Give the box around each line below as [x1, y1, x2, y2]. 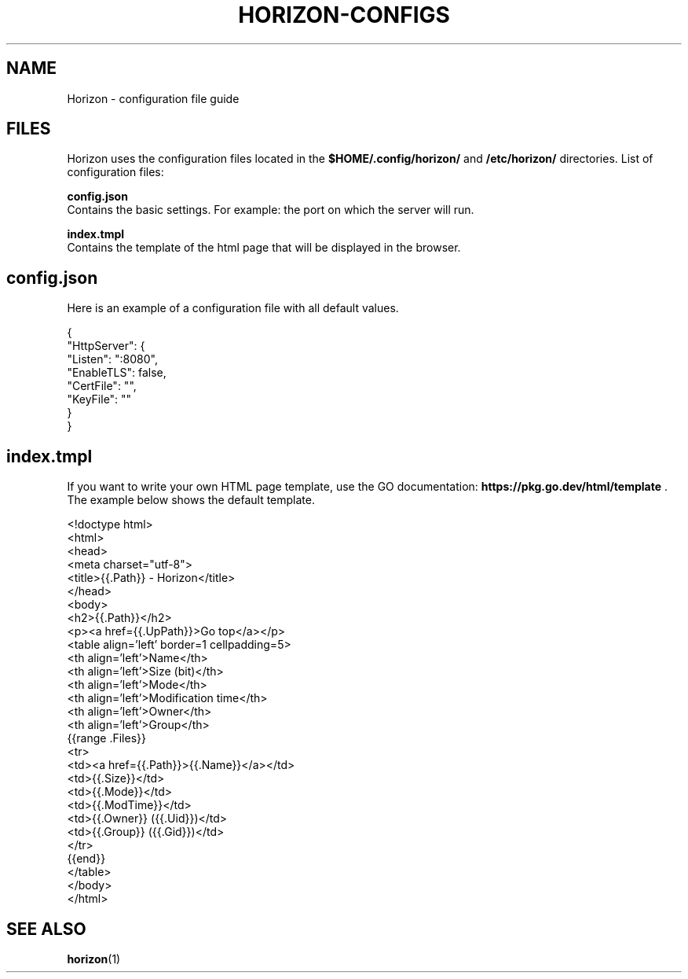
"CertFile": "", [67, 379, 137, 393]
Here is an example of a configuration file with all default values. [67, 301, 399, 315]
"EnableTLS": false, [67, 366, 167, 380]
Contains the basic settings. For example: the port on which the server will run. [67, 203, 474, 217]
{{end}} [67, 852, 106, 866]
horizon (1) [67, 951, 121, 966]
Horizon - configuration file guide [67, 91, 240, 105]
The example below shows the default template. [67, 493, 315, 507]
